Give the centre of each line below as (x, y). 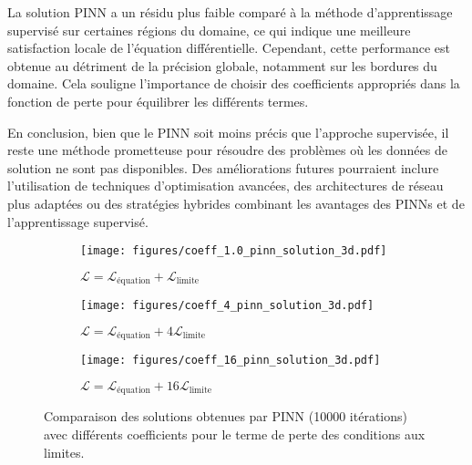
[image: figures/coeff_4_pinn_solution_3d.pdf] (227, 306)
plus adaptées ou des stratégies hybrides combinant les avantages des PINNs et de (236, 203)
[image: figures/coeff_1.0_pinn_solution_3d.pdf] (234, 251)
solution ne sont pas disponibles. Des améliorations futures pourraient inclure (223, 167)
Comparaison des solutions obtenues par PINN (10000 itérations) (226, 416)
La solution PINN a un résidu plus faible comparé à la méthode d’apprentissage (230, 12)
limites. (64, 452)
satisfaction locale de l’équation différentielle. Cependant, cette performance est (229, 48)
